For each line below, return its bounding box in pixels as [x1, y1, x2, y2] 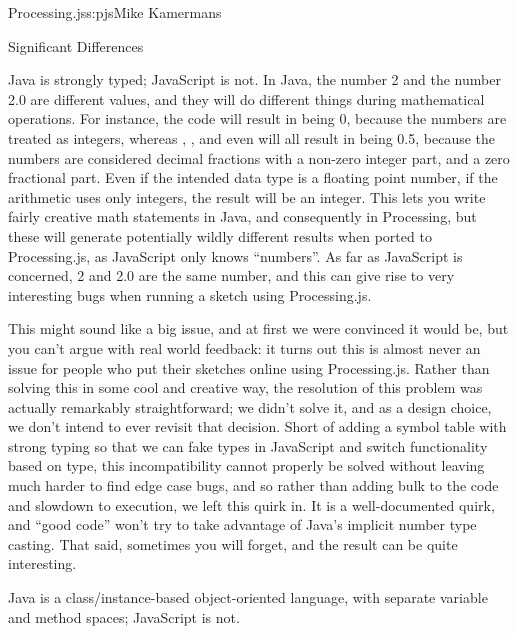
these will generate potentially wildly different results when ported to [8, 225, 432, 246]
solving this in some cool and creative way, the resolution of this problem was [8, 377, 483, 398]
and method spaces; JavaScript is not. [8, 606, 240, 627]
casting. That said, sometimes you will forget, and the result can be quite [8, 533, 458, 554]
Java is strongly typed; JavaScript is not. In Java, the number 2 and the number [8, 69, 501, 90]
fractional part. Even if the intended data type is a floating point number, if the [8, 167, 498, 188]
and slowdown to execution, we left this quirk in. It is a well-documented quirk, [8, 494, 495, 515]
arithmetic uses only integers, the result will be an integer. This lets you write [8, 186, 486, 207]
